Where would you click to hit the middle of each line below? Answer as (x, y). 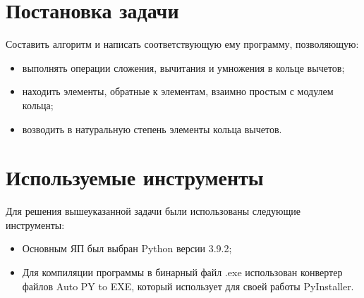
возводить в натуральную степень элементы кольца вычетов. (152, 129)
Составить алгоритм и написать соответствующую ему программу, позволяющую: (182, 44)
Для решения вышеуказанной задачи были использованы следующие (153, 211)
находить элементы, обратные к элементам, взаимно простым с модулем (178, 91)
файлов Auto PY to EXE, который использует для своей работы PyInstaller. (188, 286)
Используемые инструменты (135, 177)
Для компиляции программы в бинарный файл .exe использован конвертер (182, 272)
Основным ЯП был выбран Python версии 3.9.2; (127, 248)
